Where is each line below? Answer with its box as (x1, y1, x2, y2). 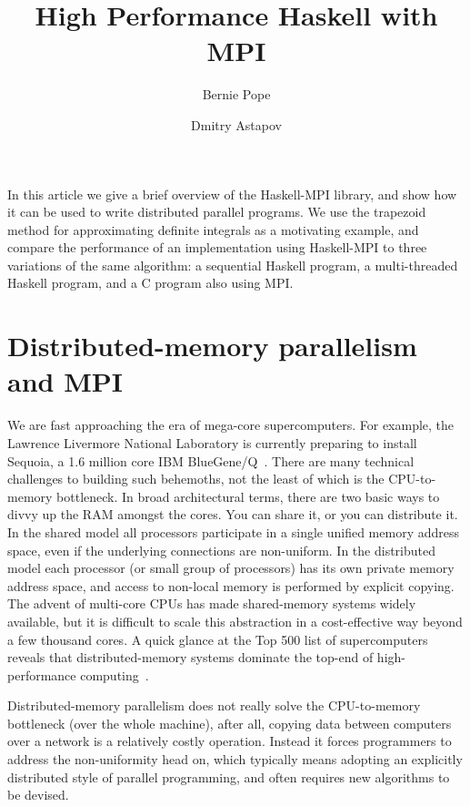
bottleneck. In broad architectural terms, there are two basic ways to (56, 486, 440, 506)
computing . (80, 665, 149, 684)
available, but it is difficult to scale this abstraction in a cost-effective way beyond (7, 611, 463, 630)
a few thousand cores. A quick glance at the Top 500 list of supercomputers (7, 629, 428, 649)
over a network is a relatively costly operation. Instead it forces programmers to (7, 731, 452, 751)
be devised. (7, 785, 69, 804)
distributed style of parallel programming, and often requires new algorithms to (7, 767, 450, 786)
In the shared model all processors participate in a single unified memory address (7, 522, 459, 541)
